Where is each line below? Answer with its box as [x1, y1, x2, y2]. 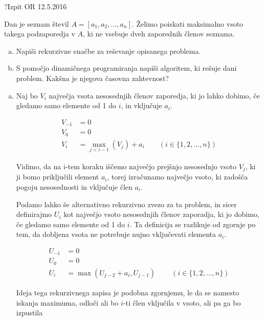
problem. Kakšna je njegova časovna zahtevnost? [16, 72, 169, 83]
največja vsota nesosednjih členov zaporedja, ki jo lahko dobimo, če [49, 90, 260, 101]
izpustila [16, 307, 43, 318]
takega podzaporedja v [4, 28, 75, 39]
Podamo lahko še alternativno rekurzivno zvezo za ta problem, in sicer [16, 198, 237, 209]
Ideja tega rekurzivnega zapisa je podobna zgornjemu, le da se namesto [16, 287, 239, 297]
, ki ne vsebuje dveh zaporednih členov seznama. [83, 28, 235, 39]
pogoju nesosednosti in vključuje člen [16, 182, 133, 192]
